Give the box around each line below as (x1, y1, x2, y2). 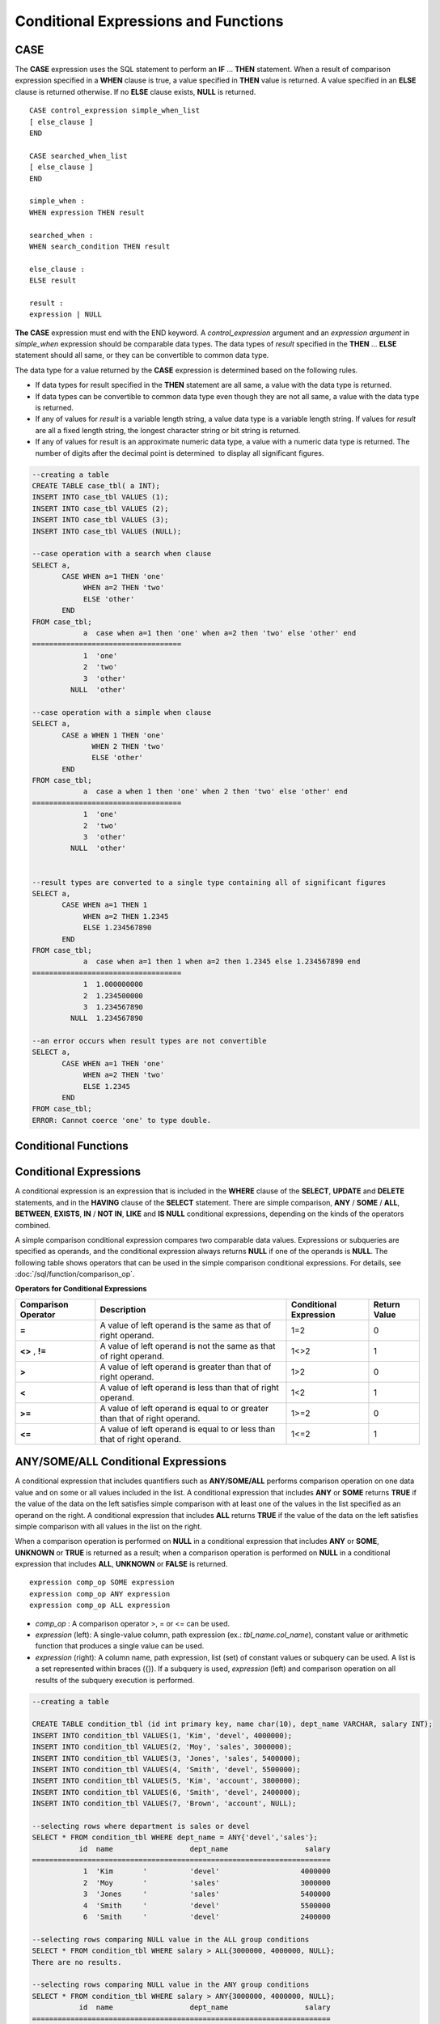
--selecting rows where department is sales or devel (32, 1822, 250, 1831)
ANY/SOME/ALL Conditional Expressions (15, 1455, 226, 1469)
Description (99, 1303, 146, 1315)
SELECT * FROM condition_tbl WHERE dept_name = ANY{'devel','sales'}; (32, 1833, 319, 1842)
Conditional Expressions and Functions (15, 12, 284, 30)
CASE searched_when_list (29, 151, 128, 160)
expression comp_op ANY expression (29, 1589, 171, 1598)
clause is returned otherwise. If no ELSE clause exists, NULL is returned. (15, 87, 256, 96)
